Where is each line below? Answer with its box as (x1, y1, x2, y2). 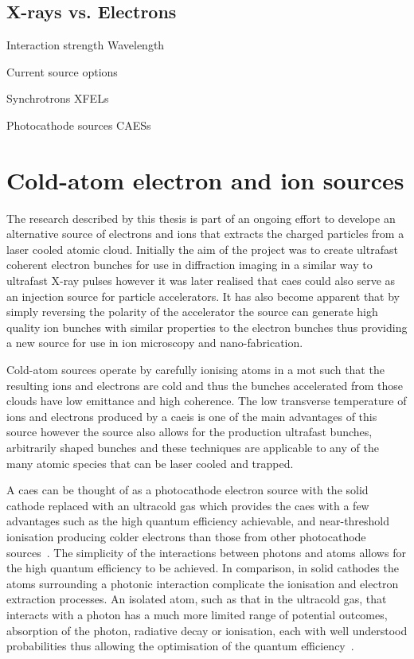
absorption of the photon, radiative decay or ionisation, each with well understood (6, 622, 408, 638)
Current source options (6, 63, 118, 80)
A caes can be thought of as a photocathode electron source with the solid (6, 482, 369, 498)
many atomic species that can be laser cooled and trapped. (6, 454, 294, 471)
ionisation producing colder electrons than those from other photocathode (6, 528, 366, 544)
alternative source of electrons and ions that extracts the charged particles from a (6, 225, 404, 242)
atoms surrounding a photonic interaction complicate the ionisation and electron (6, 575, 399, 591)
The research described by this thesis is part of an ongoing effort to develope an (6, 209, 396, 226)
